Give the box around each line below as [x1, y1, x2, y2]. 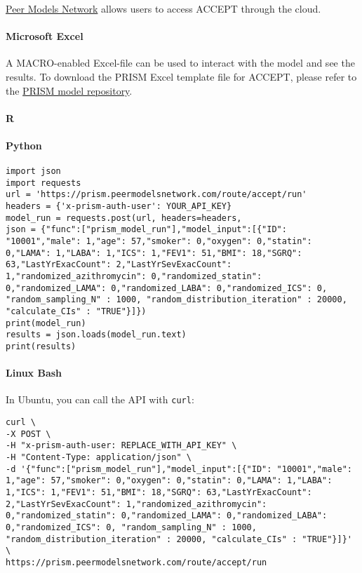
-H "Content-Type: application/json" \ [6, 452, 192, 463]
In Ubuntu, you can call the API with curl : [6, 392, 194, 407]
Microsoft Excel [6, 29, 83, 43]
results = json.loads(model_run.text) [6, 330, 187, 340]
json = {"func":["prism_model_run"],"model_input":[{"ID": [6, 224, 287, 235]
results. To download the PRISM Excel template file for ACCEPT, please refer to [6, 69, 357, 83]
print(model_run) [6, 318, 86, 328]
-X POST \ [6, 429, 51, 439]
